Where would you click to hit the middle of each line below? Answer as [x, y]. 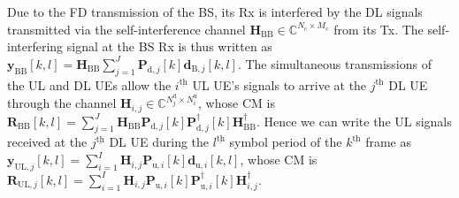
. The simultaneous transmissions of [334, 63]
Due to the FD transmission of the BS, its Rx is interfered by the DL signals [215, 11]
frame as [389, 142]
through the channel [62, 103]
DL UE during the [159, 142]
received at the [47, 142]
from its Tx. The [379, 29]
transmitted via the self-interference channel [126, 29]
